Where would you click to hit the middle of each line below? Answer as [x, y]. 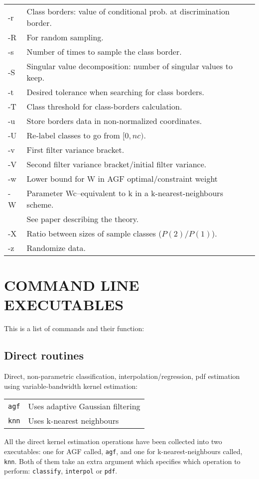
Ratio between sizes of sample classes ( [94, 233]
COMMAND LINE [72, 285]
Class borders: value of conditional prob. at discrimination [128, 11]
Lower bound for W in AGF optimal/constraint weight [122, 179]
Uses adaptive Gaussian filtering [84, 406]
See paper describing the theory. [83, 219]
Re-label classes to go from [73, 135]
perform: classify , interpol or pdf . [61, 471]
